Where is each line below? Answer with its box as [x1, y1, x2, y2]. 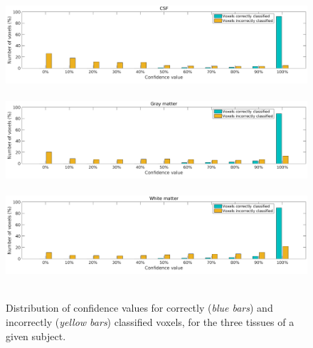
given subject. [6, 328, 66, 343]
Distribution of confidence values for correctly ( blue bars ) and [6, 300, 273, 315]
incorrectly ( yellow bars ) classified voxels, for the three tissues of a [6, 314, 295, 329]
